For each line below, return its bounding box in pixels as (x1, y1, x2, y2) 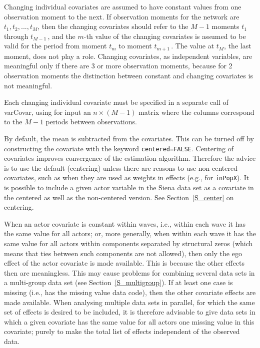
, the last (224, 40, 251, 51)
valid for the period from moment (4, 40, 107, 51)
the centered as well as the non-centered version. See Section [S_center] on (4, 192, 234, 202)
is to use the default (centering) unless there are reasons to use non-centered (4, 162, 237, 173)
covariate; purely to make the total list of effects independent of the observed (4, 326, 240, 337)
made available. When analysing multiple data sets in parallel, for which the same (4, 297, 255, 307)
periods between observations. (45, 116, 137, 127)
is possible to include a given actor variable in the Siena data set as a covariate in (4, 182, 254, 193)
